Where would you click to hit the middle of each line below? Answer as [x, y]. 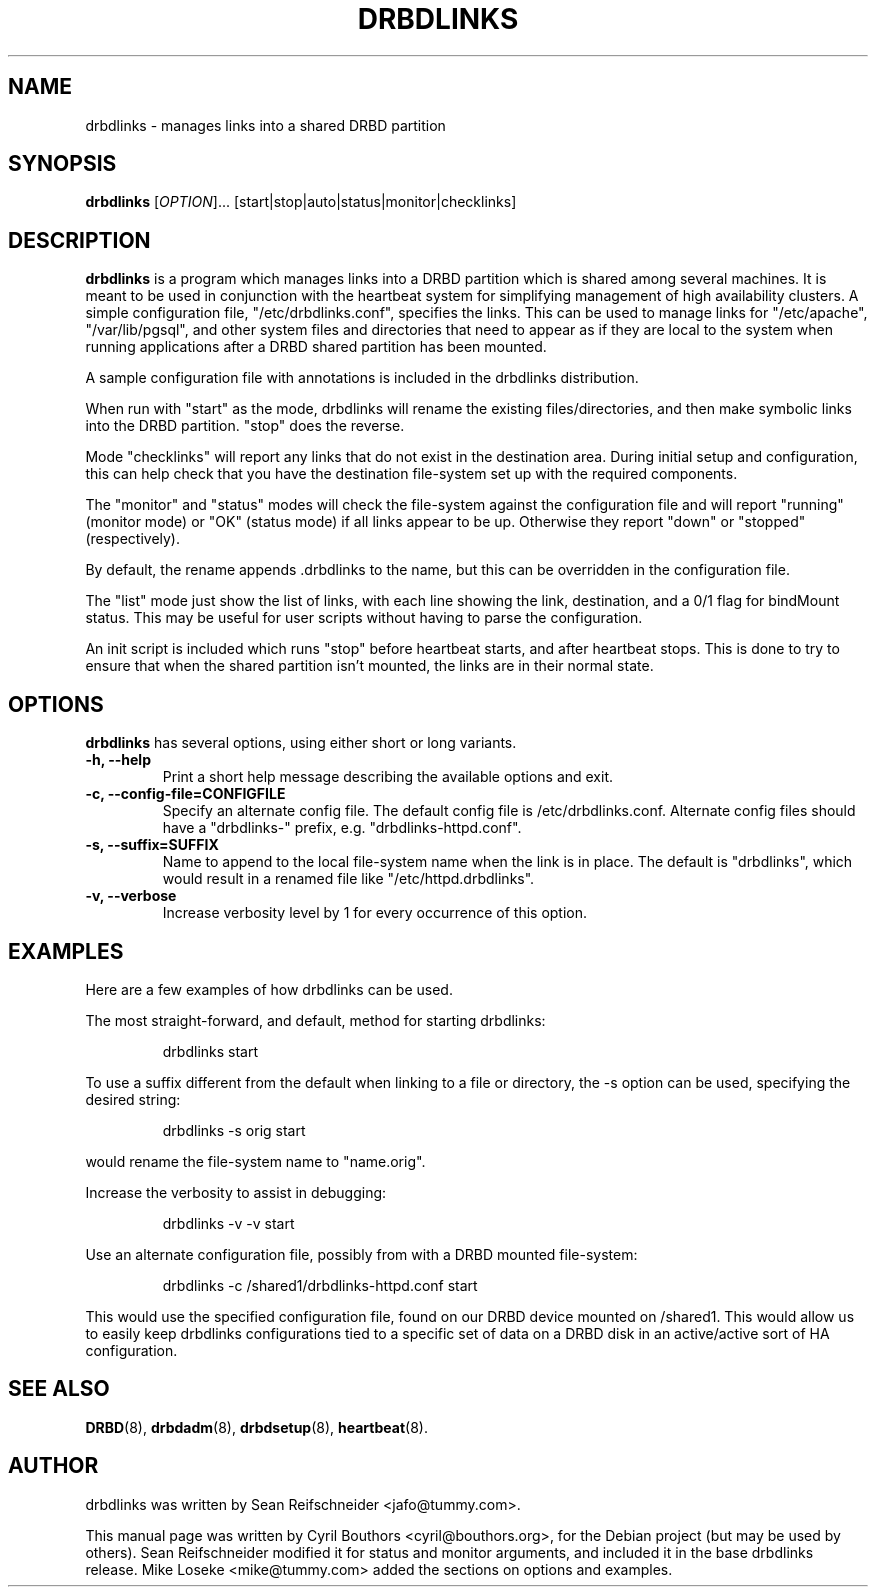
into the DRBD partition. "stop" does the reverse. [245, 426]
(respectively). [133, 539]
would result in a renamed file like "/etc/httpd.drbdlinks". [348, 879]
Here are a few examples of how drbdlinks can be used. [269, 989]
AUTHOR [53, 1466]
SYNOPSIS [62, 164]
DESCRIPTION [79, 240]
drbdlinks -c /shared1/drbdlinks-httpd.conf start [320, 1285]
